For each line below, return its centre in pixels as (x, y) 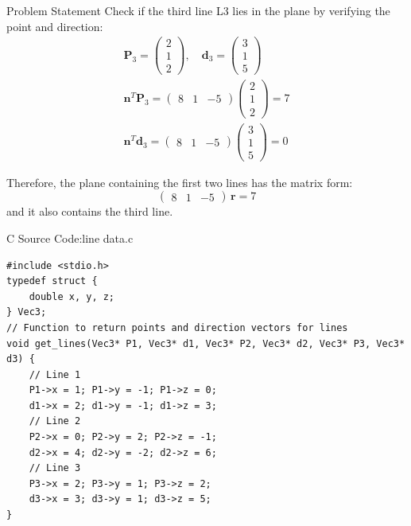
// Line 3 (55, 468)
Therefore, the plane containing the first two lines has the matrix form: (180, 182)
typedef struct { (52, 281)
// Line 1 (55, 374)
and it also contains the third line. (90, 211)
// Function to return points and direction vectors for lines (177, 327)
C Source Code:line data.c (70, 238)
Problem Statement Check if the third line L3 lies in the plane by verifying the (198, 10)
